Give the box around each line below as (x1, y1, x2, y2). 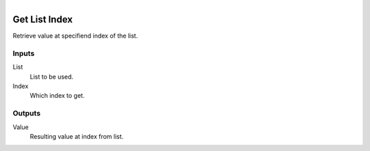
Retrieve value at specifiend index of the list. (12, 31, 138, 40)
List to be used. (29, 72, 74, 81)
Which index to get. (29, 92, 85, 100)
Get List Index (12, 14, 73, 25)
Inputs (12, 49, 35, 58)
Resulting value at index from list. (29, 132, 124, 140)
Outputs (12, 109, 41, 118)
